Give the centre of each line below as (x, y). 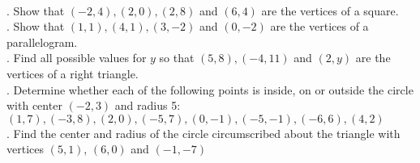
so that (177, 58)
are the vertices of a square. (330, 10)
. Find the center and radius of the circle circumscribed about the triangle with (204, 133)
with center (34, 105)
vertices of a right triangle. (73, 73)
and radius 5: (148, 105)
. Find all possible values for (77, 58)
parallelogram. (42, 42)
